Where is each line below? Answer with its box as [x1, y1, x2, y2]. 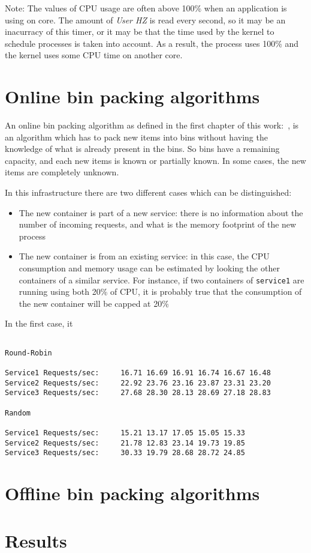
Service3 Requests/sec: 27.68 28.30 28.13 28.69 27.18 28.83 [5, 388, 271, 397]
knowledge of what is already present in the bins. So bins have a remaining [5, 142, 280, 155]
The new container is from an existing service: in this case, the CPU [19, 250, 270, 262]
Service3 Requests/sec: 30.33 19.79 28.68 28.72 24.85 [5, 449, 245, 458]
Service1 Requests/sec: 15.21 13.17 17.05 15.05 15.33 [5, 428, 245, 437]
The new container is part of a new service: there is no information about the [19, 206, 303, 219]
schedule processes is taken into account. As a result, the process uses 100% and [5, 37, 299, 49]
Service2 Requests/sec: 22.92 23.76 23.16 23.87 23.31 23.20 [5, 378, 271, 387]
